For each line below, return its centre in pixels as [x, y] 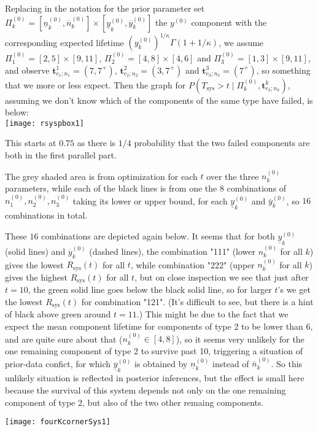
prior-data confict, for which [58, 363]
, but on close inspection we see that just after [222, 277]
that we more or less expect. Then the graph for [95, 84]
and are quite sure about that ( [64, 339]
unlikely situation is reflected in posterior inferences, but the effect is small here [155, 378]
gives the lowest [34, 264]
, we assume [241, 42]
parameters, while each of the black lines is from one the [111, 188]
